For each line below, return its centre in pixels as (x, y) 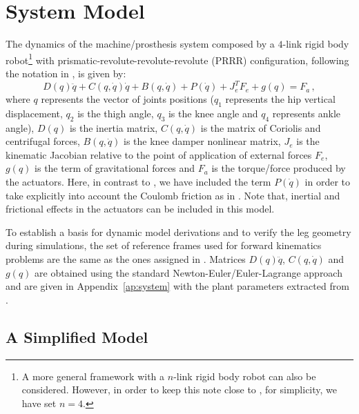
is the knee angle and (213, 113)
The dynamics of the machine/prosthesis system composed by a (140, 44)
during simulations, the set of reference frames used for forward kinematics (164, 245)
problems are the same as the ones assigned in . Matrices (126, 259)
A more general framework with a (93, 376)
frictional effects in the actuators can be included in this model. (140, 209)
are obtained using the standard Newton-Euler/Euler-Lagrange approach (188, 272)
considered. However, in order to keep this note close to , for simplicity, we (179, 390)
